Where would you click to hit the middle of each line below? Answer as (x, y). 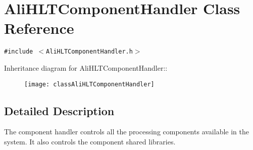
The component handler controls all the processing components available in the (126, 132)
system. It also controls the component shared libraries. (90, 142)
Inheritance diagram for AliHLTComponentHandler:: (86, 67)
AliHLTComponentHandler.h (89, 52)
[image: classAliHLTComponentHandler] (89, 84)
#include (19, 52)
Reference (39, 28)
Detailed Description (59, 110)
